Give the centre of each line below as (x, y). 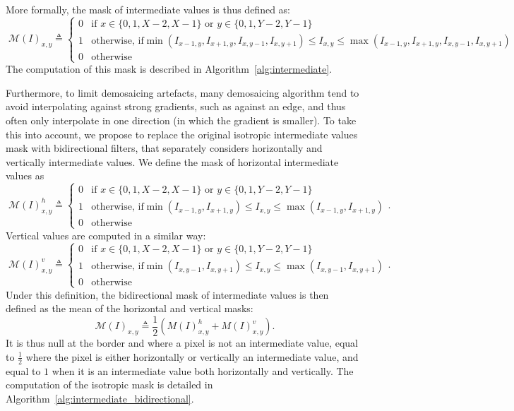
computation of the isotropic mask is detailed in (109, 385)
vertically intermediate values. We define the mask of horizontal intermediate (172, 161)
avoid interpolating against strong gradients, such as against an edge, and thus (176, 106)
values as (25, 175)
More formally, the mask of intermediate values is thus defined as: (148, 9)
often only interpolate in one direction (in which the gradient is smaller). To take (181, 120)
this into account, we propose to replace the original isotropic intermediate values (182, 134)
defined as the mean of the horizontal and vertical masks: (130, 308)
